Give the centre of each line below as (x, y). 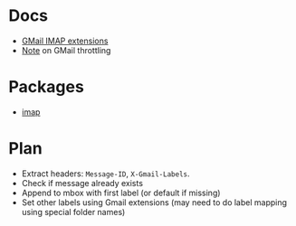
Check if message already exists (82, 183)
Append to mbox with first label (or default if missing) (121, 193)
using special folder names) (73, 212)
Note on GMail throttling (66, 50)
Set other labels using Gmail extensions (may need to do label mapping (154, 202)
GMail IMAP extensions (65, 41)
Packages (47, 87)
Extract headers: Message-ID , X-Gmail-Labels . (106, 174)
